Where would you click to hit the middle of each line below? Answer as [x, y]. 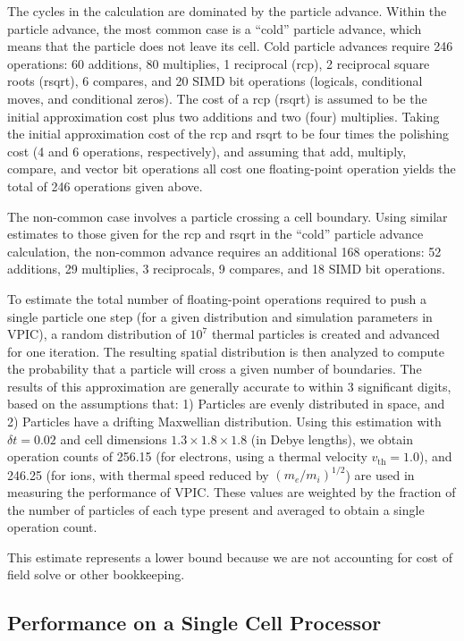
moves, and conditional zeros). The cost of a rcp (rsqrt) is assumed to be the [217, 98]
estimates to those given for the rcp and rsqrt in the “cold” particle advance [215, 234]
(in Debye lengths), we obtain [332, 439]
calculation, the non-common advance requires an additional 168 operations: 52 [224, 251]
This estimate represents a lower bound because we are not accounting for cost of [230, 557]
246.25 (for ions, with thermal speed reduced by [138, 474]
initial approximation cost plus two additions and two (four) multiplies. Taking [224, 116]
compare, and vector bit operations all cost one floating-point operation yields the [232, 169]
